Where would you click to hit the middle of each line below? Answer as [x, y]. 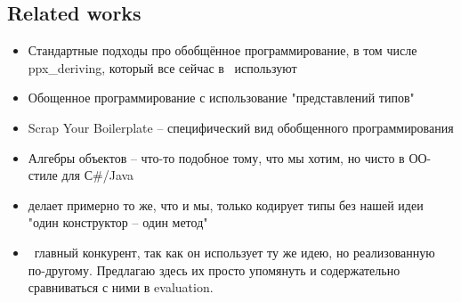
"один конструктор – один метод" [118, 222]
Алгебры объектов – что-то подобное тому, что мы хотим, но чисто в [216, 157]
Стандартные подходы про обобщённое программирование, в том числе [222, 50]
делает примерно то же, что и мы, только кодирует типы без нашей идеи [226, 204]
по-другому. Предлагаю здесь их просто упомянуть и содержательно [214, 269]
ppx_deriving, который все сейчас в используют [162, 67]
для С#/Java [98, 175]
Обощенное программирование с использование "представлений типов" [221, 98]
